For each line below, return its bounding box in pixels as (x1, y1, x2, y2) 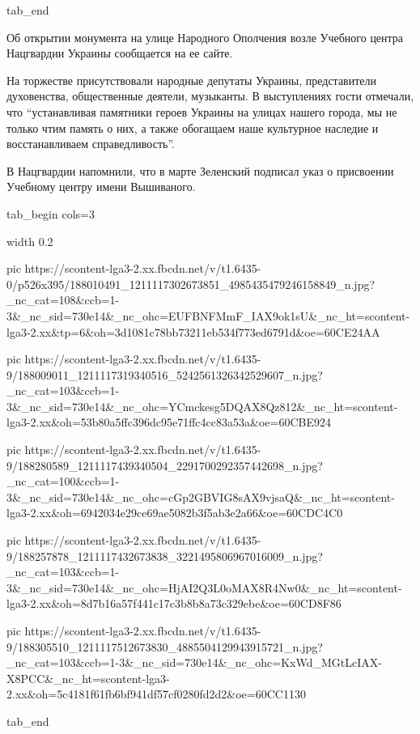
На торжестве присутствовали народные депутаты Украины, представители (6, 71, 377, 88)
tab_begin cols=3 (6, 205, 95, 222)
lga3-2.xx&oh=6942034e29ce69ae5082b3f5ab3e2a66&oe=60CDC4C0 (6, 504, 343, 521)
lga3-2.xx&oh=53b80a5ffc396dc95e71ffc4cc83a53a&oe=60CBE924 (6, 414, 331, 431)
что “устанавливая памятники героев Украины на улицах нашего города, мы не (6, 103, 397, 120)
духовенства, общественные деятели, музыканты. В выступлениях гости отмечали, (6, 87, 414, 104)
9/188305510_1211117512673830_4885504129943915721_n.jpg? (6, 638, 323, 655)
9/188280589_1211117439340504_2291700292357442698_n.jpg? (6, 456, 323, 473)
